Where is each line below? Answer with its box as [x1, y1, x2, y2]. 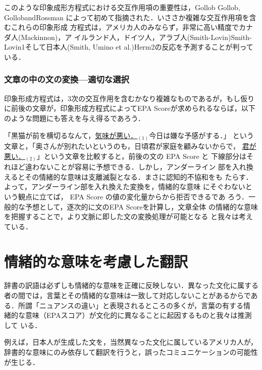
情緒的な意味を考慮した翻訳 [4, 251, 188, 271]
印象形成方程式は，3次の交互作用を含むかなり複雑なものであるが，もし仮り [4, 93, 255, 103]
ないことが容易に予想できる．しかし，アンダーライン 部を [39, 161, 232, 172]
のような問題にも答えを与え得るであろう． [4, 112, 145, 123]
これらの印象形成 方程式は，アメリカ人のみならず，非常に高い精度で [11, 22, 239, 32]
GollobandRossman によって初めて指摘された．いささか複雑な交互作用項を [4, 12, 249, 22]
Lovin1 [4, 42, 25, 52]
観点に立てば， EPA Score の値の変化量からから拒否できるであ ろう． [18, 191, 248, 201]
